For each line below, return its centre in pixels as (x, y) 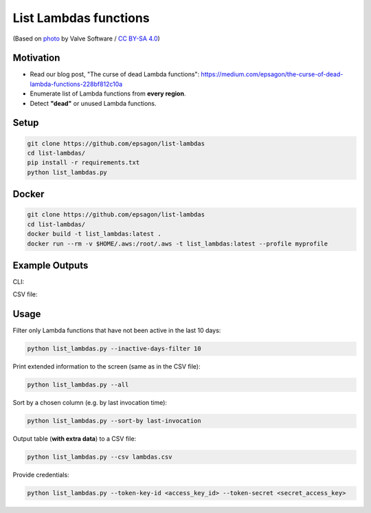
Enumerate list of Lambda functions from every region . (108, 94)
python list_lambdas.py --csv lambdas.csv (100, 457)
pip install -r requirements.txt (83, 163)
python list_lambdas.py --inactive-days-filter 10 (114, 349)
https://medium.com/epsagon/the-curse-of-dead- (272, 74)
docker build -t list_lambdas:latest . (94, 234)
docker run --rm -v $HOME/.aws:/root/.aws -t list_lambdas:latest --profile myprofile (178, 243)
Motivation (36, 58)
